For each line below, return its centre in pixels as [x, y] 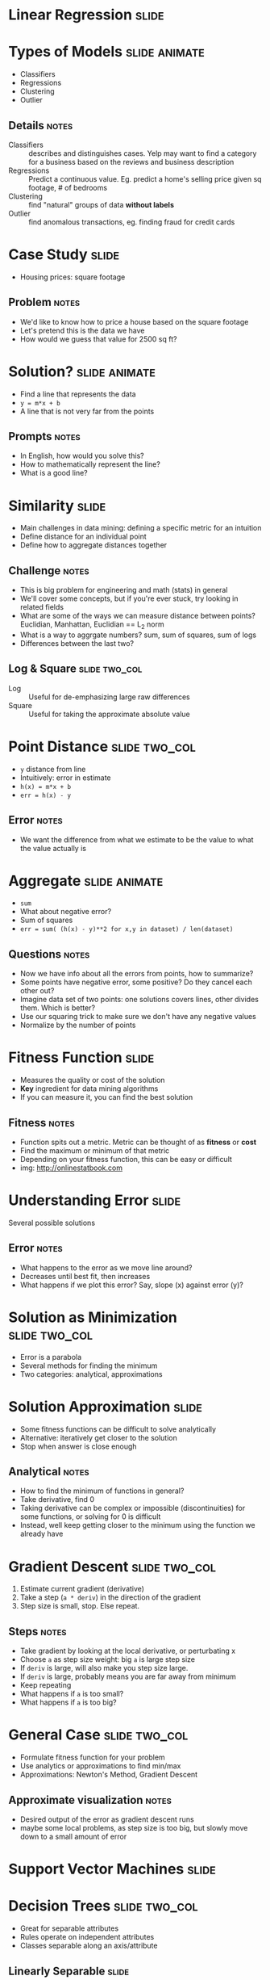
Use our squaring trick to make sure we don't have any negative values [138, 1017]
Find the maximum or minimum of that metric [95, 1151]
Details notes [41, 126]
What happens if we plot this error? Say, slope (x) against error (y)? [131, 1285]
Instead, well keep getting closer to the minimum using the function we [137, 1525]
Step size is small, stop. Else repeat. [79, 1606]
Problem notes [44, 302]
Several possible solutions [52, 1223]
